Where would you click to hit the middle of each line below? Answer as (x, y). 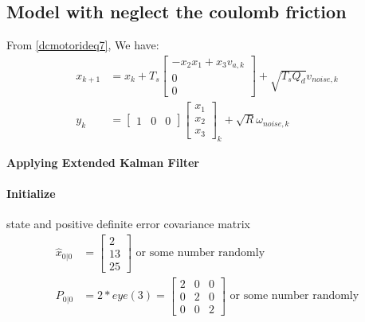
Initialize (31, 193)
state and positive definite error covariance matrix (129, 224)
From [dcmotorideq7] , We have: (83, 45)
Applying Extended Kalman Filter (103, 162)
